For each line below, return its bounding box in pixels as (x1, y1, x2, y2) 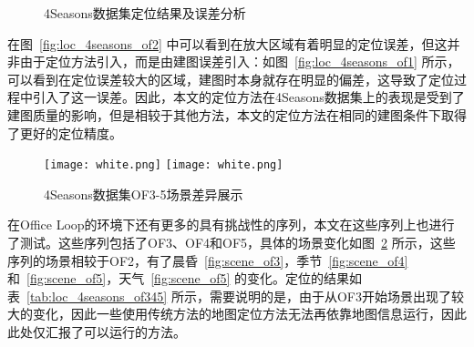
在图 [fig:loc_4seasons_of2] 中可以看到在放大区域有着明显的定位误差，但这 (7, 34, 448, 53)
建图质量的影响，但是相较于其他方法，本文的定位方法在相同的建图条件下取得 (7, 105, 467, 124)
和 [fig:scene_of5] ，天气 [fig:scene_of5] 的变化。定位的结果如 (7, 269, 363, 288)
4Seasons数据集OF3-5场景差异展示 (44, 184, 243, 203)
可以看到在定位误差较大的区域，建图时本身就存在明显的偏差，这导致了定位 (7, 69, 454, 88)
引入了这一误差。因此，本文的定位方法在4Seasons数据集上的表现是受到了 (32, 87, 465, 107)
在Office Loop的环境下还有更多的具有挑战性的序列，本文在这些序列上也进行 (7, 215, 455, 234)
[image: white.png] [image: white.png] (44, 158, 283, 172)
